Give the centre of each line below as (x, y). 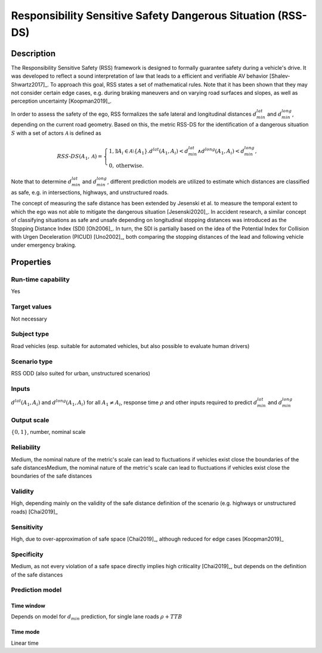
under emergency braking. (44, 245)
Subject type (30, 334)
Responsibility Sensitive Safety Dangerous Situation (143, 16)
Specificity (27, 554)
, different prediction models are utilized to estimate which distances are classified (208, 181)
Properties (31, 262)
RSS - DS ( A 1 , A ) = (80, 157)
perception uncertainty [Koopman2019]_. (61, 101)
